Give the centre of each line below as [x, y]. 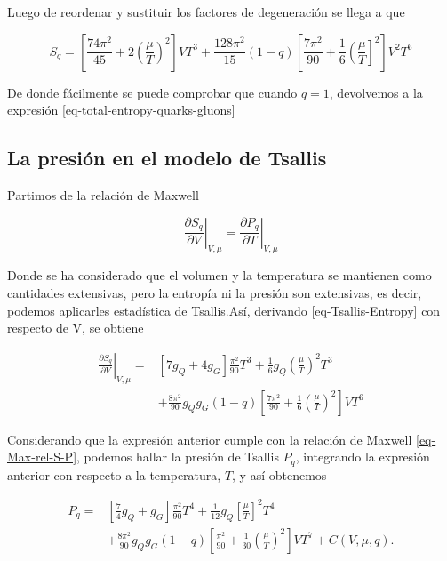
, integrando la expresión [363, 457]
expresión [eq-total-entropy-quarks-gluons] [121, 110]
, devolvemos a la [376, 92]
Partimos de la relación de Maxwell [103, 194]
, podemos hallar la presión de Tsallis [178, 457]
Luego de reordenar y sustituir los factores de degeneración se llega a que [206, 12]
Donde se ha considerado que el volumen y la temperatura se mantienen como [220, 275]
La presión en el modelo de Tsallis [167, 158]
